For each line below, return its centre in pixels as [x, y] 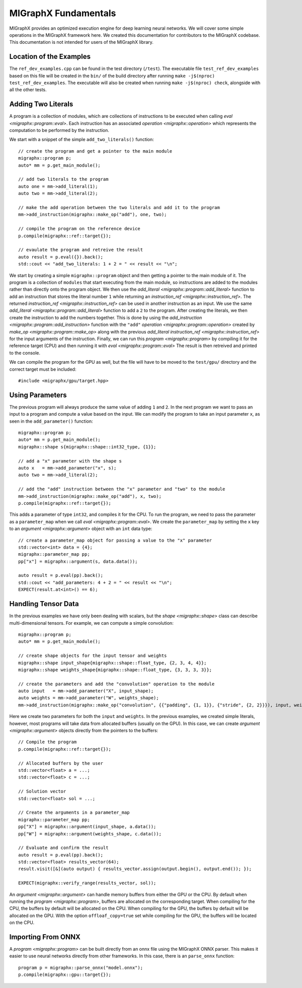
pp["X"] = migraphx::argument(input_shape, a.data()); [87, 827]
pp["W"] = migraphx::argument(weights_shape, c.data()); [90, 834]
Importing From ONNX [45, 937]
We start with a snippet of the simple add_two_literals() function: [82, 140]
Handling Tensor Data [44, 604]
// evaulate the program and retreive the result [81, 250]
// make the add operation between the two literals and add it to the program [119, 207]
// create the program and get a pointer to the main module [95, 151]
